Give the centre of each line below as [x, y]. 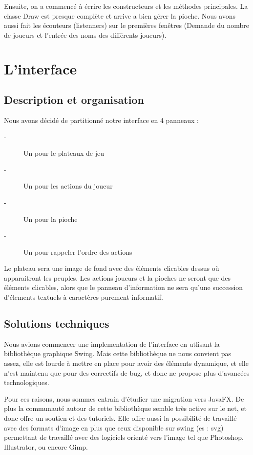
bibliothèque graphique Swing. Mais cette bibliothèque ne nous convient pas [118, 353]
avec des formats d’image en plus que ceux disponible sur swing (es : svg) [114, 427]
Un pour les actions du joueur [68, 186]
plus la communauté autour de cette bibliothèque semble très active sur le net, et [125, 408]
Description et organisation [74, 100]
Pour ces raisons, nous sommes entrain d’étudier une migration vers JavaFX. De [124, 398]
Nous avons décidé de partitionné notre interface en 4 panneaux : [101, 120]
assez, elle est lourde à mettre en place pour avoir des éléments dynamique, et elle [126, 363]
